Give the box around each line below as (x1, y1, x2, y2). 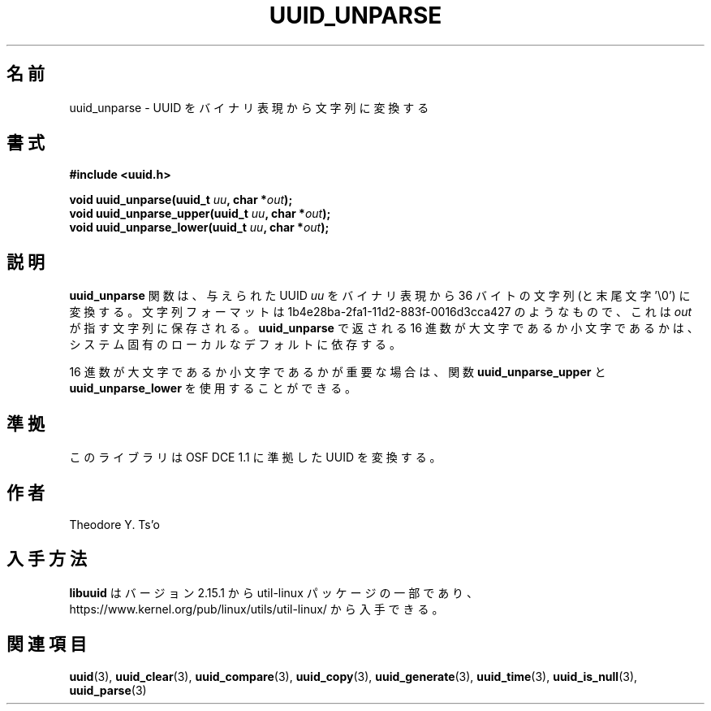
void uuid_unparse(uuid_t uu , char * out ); (69, 193, 293, 207)
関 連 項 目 (6, 634, 87, 655)
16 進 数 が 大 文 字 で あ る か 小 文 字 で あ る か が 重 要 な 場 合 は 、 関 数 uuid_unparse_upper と (69, 365, 606, 379)
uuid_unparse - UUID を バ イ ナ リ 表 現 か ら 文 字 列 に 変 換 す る (69, 100, 429, 115)
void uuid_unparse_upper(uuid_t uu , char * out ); (69, 206, 331, 221)
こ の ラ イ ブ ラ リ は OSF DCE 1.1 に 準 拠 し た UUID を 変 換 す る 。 (69, 450, 442, 465)
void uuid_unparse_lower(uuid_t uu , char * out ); (69, 220, 330, 235)
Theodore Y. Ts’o (69, 517, 160, 531)
